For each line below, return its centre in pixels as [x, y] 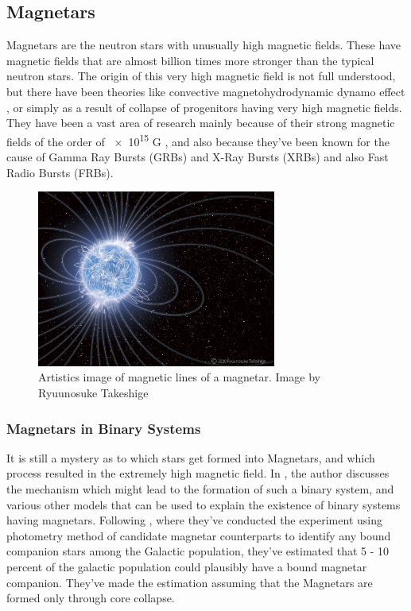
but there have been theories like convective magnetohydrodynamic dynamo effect [206, 91]
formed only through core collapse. [91, 598]
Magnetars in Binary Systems [104, 428]
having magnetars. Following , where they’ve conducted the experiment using [194, 520]
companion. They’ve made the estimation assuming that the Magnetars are [190, 582]
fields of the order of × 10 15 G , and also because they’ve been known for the [198, 140]
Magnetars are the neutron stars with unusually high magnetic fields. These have [204, 45]
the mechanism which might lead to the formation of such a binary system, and [200, 489]
